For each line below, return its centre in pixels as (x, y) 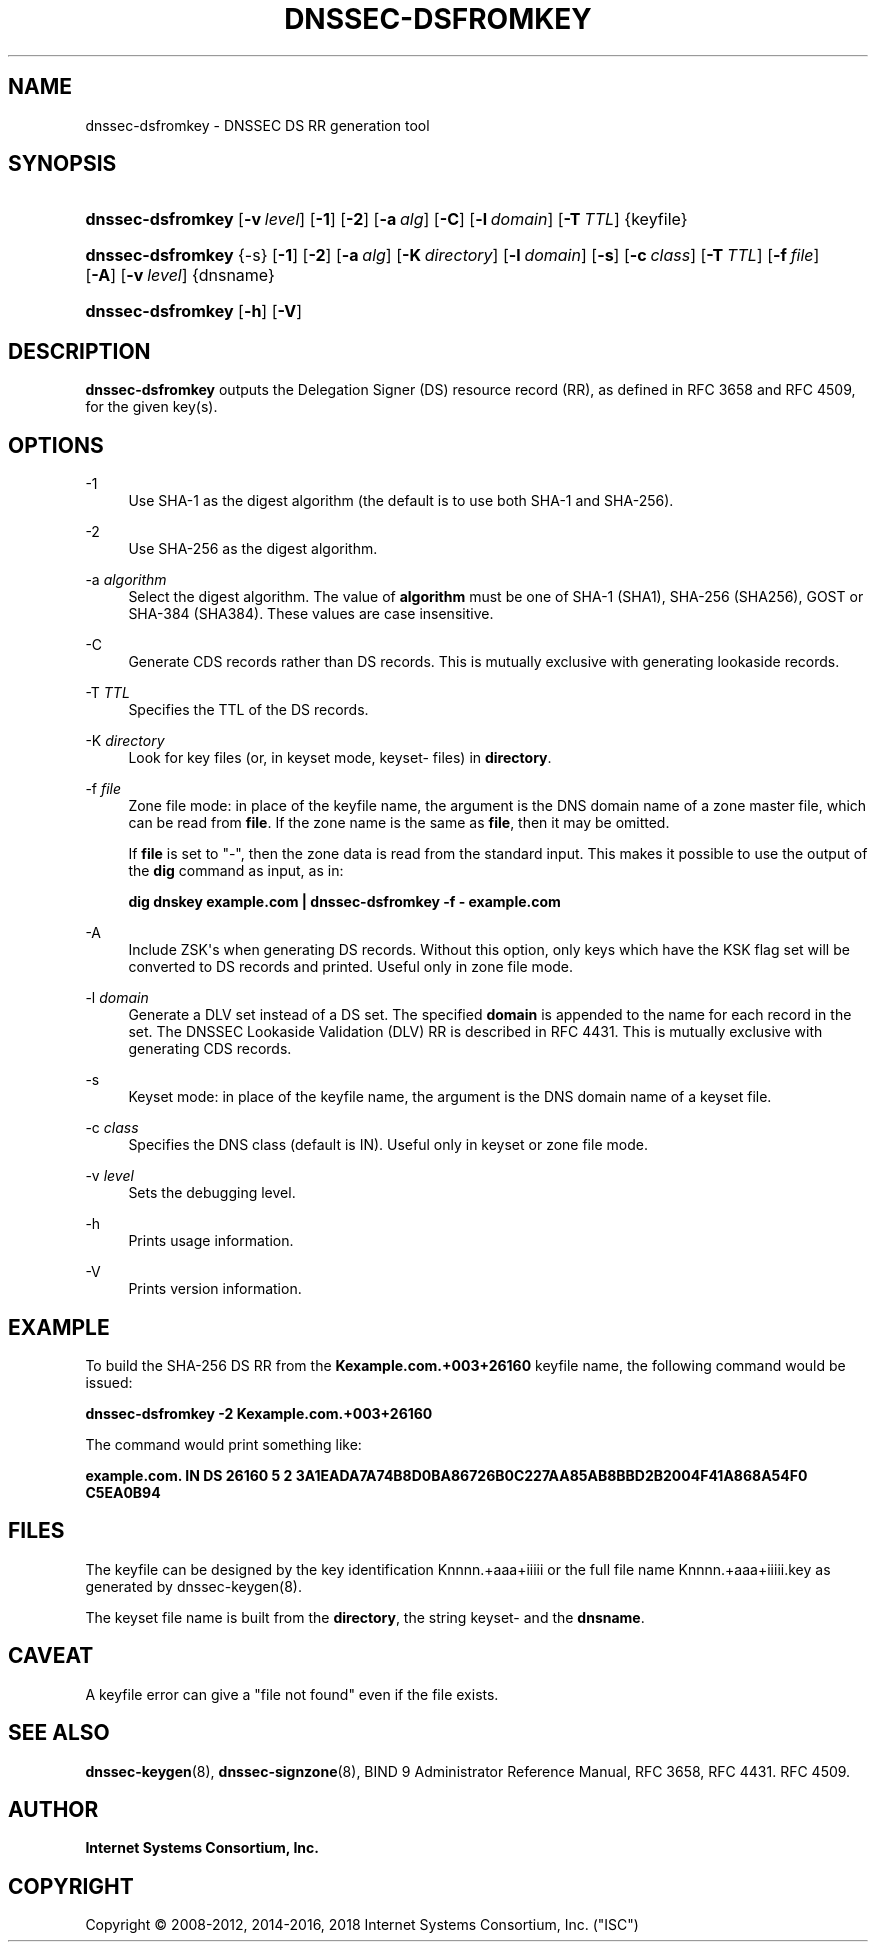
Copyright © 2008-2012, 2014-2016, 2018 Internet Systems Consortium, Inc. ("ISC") (362, 1925)
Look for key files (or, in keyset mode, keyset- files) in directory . (340, 758)
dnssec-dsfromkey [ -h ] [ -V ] (194, 311)
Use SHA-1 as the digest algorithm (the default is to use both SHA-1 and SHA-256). (401, 501)
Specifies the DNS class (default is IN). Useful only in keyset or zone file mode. (388, 1145)
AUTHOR (53, 1809)
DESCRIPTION (79, 351)
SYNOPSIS (62, 164)
